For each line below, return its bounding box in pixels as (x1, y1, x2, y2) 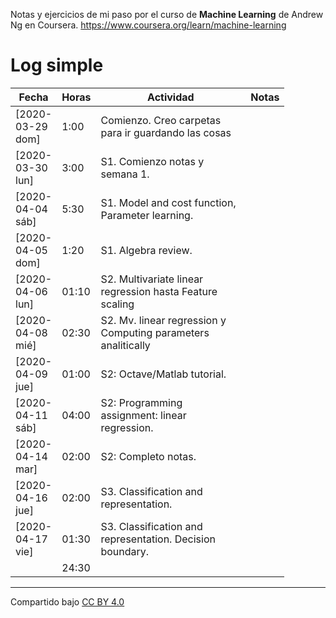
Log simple (10, 54, 104, 77)
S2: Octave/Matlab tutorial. (100, 367, 227, 381)
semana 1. (100, 167, 150, 181)
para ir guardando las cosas (100, 125, 232, 139)
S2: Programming (100, 395, 183, 409)
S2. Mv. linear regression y (100, 313, 227, 327)
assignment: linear (100, 408, 187, 422)
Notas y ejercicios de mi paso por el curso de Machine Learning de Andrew (10, 9, 324, 20)
